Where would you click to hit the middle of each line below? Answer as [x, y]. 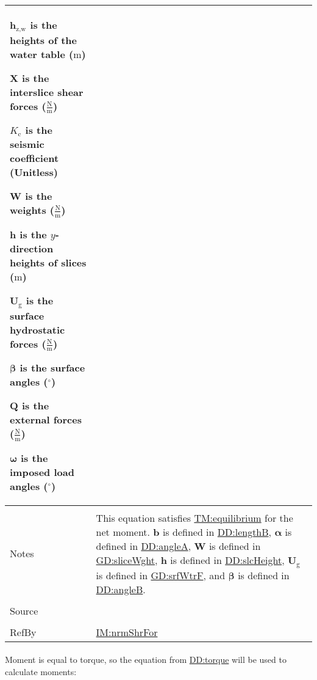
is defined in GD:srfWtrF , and [161, 575]
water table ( [42, 54]
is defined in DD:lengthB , [217, 532]
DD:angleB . [121, 589]
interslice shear [47, 92]
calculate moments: [41, 672]
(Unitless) [34, 172]
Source [24, 610]
